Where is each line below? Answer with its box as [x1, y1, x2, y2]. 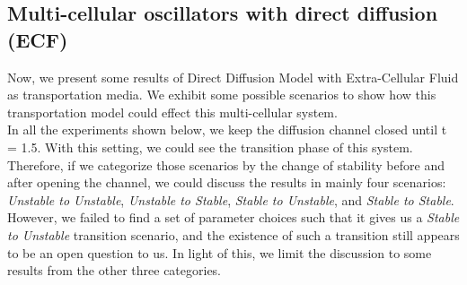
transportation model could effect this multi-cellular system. [7, 102, 338, 121]
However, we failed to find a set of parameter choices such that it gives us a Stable [7, 208, 460, 227]
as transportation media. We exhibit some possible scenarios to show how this [7, 85, 436, 104]
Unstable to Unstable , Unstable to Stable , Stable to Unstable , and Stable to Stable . [7, 190, 454, 209]
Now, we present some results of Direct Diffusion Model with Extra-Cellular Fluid [7, 67, 459, 86]
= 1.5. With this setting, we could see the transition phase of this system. [7, 137, 413, 156]
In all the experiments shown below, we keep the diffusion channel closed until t [7, 120, 447, 139]
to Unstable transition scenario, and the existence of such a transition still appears [7, 225, 460, 244]
